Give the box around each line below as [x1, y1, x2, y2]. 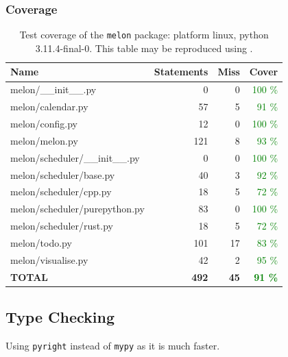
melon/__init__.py [10, 82, 97, 97]
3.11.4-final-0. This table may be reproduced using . [35, 40, 253, 55]
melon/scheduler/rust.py [10, 219, 113, 233]
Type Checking [5, 306, 115, 328]
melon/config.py [10, 116, 78, 130]
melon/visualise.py [10, 252, 88, 267]
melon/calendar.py [10, 99, 88, 114]
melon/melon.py [10, 133, 78, 147]
